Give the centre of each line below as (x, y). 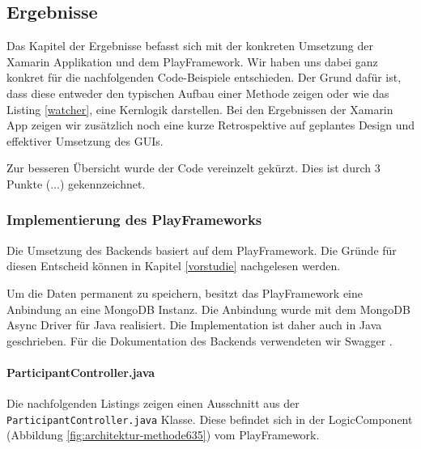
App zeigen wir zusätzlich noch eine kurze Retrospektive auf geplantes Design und (211, 125)
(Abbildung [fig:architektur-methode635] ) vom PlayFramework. (163, 435)
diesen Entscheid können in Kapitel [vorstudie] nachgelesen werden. (174, 266)
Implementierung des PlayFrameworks (134, 220)
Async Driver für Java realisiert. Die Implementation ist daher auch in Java (194, 325)
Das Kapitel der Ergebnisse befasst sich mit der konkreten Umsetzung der (190, 46)
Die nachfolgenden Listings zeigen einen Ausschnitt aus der (153, 403)
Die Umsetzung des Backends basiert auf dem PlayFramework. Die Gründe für (202, 250)
